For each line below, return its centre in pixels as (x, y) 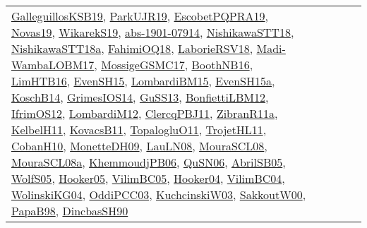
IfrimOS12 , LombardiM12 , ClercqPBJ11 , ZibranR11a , (145, 113)
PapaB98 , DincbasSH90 (70, 211)
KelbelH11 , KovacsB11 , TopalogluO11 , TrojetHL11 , (139, 130)
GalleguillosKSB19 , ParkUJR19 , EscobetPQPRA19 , (140, 16)
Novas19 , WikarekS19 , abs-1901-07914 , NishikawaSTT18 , (153, 32)
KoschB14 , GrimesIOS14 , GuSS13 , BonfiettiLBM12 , (140, 97)
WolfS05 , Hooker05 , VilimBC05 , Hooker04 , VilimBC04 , (148, 178)
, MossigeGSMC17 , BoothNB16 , (174, 65)
